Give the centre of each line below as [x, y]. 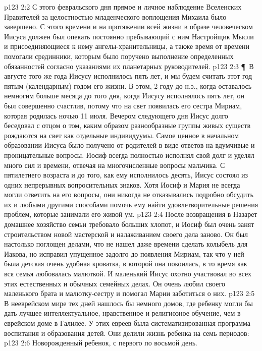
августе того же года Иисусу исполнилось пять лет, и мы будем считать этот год [128, 76]
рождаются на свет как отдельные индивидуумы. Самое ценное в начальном [122, 135]
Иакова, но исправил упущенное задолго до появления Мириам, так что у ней [124, 253]
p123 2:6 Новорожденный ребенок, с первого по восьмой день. [101, 343]
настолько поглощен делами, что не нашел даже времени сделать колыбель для [126, 244]
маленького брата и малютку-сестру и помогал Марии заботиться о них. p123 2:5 [129, 293]
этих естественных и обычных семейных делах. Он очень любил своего [115, 283]
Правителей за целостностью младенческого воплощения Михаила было [115, 16]
